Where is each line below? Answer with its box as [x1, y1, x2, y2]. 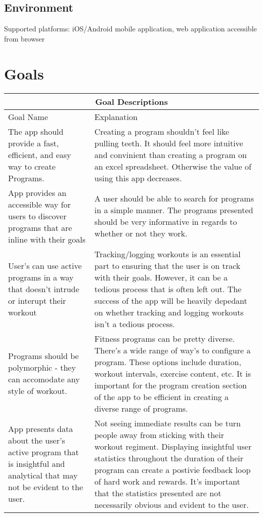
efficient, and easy [8, 148, 71, 161]
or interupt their [8, 294, 66, 306]
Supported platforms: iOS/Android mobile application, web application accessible [4, 23, 257, 34]
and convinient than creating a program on [94, 148, 247, 161]
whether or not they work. [94, 227, 188, 240]
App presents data [8, 423, 73, 435]
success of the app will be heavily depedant [94, 294, 247, 306]
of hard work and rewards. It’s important [94, 475, 240, 487]
